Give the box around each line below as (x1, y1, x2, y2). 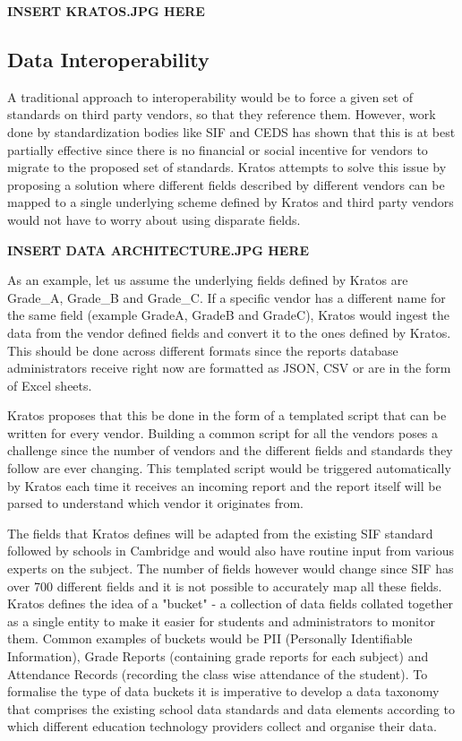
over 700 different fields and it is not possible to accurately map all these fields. (7, 576, 442, 595)
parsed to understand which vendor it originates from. (7, 494, 304, 513)
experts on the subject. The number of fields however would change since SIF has (7, 559, 454, 578)
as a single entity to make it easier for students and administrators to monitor (7, 611, 435, 630)
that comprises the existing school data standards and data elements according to (7, 699, 455, 718)
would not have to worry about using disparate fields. (7, 210, 301, 228)
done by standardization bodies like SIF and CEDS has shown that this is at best (7, 122, 456, 141)
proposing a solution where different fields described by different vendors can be (7, 175, 445, 194)
